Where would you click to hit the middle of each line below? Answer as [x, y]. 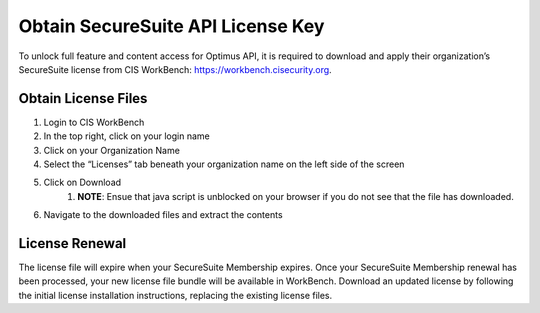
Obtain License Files [83, 98]
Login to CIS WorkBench [94, 122]
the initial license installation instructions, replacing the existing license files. [175, 295]
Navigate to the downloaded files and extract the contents [163, 215]
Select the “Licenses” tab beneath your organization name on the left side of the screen [224, 164]
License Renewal [72, 243]
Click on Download [82, 182]
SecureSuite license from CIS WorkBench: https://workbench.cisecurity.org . [175, 69]
